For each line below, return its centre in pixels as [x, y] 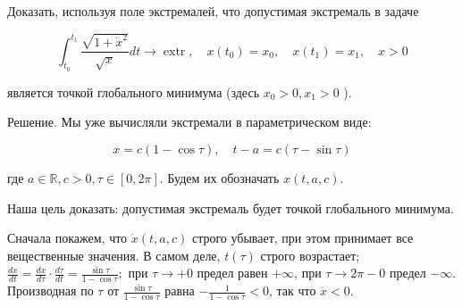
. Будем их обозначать [219, 177]
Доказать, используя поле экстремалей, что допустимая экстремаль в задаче [213, 11]
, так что [292, 290]
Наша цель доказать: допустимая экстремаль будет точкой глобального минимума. [231, 207]
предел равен [232, 273]
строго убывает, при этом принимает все [302, 238]
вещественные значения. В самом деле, [114, 255]
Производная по [50, 290]
